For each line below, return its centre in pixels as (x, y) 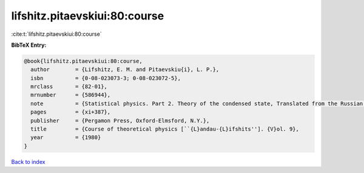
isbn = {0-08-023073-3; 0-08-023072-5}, (106, 78)
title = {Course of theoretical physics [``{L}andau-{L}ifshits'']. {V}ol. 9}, (165, 129)
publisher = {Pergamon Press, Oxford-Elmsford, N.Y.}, (120, 120)
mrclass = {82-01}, (69, 87)
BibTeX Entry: (29, 45)
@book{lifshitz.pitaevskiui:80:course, (83, 61)
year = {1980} (66, 137)
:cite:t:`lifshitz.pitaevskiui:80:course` (57, 34)
